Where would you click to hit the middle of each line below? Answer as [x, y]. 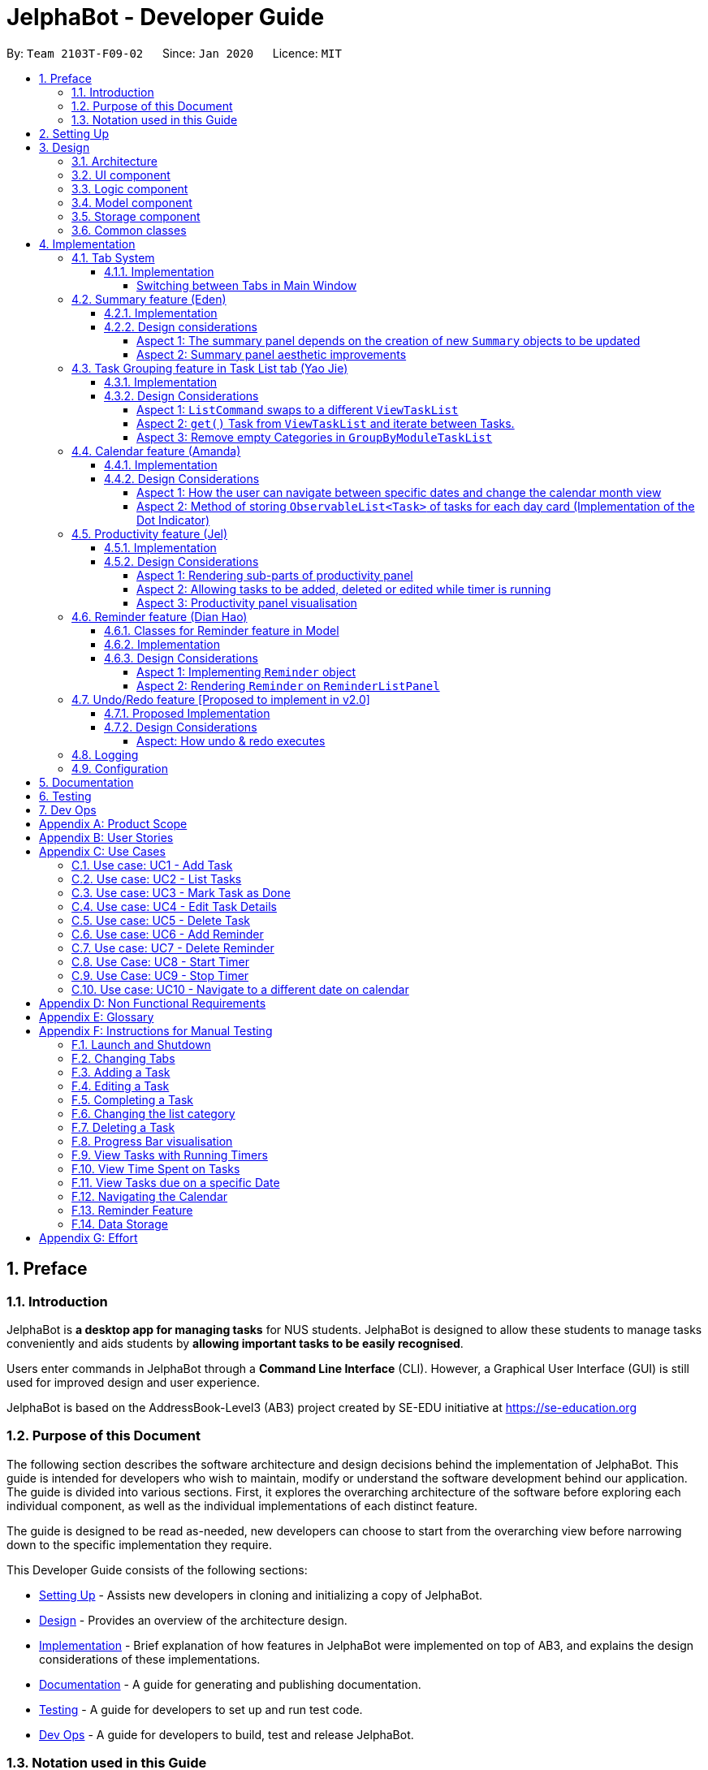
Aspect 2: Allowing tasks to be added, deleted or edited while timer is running [344, 589]
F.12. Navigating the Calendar [150, 1196]
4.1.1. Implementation [159, 271]
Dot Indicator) [173, 520]
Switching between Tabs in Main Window [247, 285]
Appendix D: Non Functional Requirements [153, 1003]
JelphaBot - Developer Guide [166, 17]
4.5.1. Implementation [160, 547]
